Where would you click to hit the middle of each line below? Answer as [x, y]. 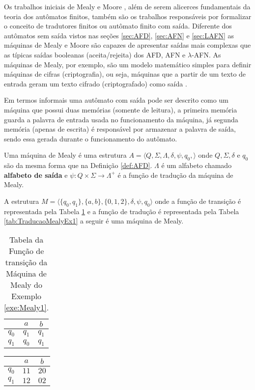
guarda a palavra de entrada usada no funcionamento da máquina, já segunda [121, 119]
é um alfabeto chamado [197, 165]
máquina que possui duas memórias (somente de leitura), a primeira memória [121, 109]
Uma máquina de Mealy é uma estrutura [65, 155]
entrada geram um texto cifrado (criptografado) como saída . [96, 83]
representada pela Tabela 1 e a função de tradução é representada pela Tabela [122, 211]
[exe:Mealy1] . [27, 307]
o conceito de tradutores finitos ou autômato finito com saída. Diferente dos [118, 26]
